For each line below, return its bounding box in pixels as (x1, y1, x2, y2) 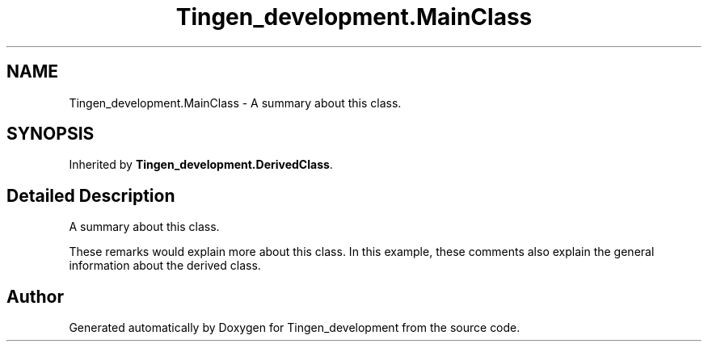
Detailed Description (6, 185, 175, 206)
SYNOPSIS (6, 124, 95, 145)
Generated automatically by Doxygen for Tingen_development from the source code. (69, 321, 520, 335)
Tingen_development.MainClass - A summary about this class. (69, 95, 402, 110)
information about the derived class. (69, 258, 261, 273)
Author (6, 286, 64, 307)
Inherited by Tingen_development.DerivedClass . (69, 157, 333, 172)
